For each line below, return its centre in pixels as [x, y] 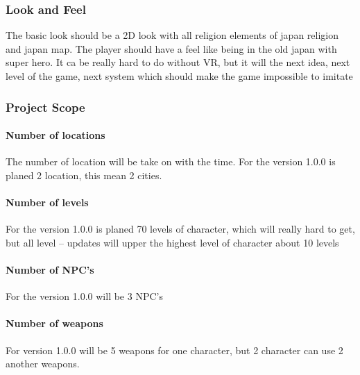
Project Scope [45, 107]
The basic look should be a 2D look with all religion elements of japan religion [172, 35]
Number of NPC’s [50, 269]
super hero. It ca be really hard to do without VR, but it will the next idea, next [178, 62]
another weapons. [43, 364]
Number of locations [55, 135]
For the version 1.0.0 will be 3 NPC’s [84, 296]
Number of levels [47, 202]
